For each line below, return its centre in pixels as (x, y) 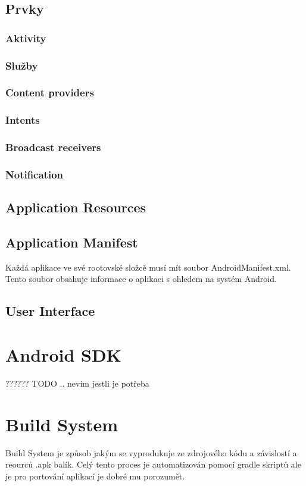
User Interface (50, 311)
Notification (35, 174)
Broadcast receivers (53, 147)
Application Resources (76, 207)
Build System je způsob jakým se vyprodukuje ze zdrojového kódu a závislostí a (151, 452)
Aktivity (26, 38)
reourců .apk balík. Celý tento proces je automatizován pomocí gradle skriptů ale (153, 464)
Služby (22, 65)
